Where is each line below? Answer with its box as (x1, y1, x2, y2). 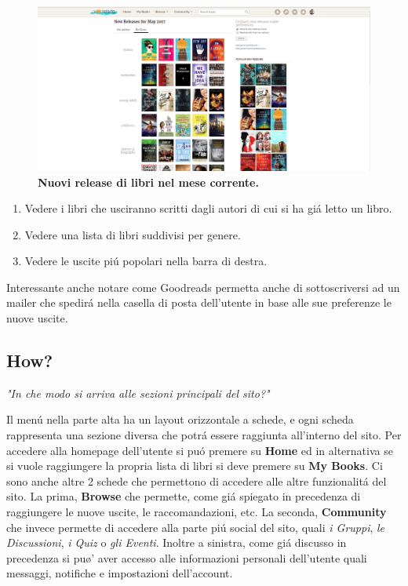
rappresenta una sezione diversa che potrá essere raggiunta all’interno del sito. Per (6, 427, 402, 443)
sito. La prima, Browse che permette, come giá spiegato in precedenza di (6, 488, 361, 504)
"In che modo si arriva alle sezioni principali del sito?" (6, 384, 270, 401)
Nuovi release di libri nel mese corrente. (38, 173, 259, 190)
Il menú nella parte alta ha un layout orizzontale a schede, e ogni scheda (6, 411, 354, 428)
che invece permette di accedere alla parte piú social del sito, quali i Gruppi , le (6, 519, 385, 535)
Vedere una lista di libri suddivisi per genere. (24, 226, 241, 242)
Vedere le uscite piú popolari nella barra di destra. (24, 253, 268, 269)
